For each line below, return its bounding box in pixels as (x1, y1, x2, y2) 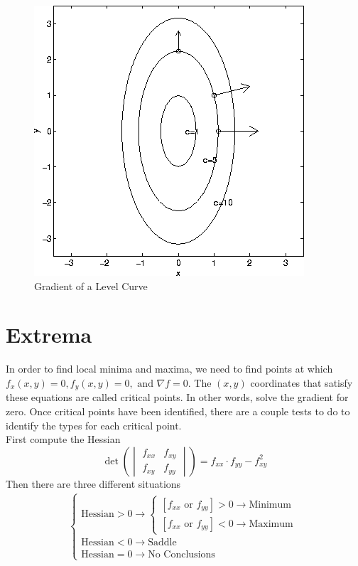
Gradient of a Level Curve (34, 278, 148, 293)
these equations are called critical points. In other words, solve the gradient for (6, 390, 349, 405)
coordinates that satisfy (250, 375, 353, 390)
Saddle (148, 538, 177, 548)
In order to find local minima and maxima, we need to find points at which (6, 361, 333, 376)
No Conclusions (148, 550, 215, 560)
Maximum (249, 518, 293, 529)
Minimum (249, 499, 291, 510)
